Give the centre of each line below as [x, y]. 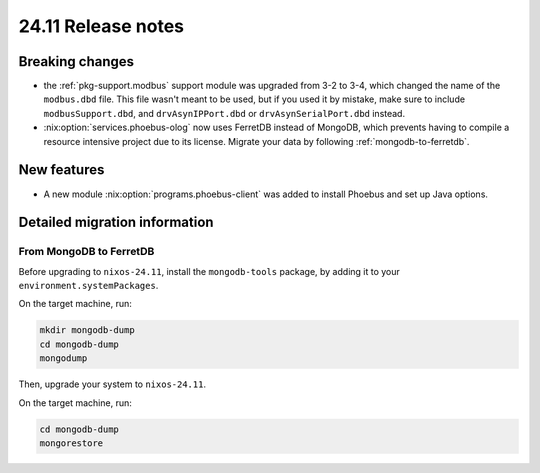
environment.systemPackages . [88, 286]
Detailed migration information [116, 222]
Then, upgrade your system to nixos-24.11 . [112, 384]
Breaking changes [76, 61]
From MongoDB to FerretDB [86, 252]
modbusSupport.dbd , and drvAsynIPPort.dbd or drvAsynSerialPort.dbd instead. [224, 113]
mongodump [63, 358]
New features [61, 170]
